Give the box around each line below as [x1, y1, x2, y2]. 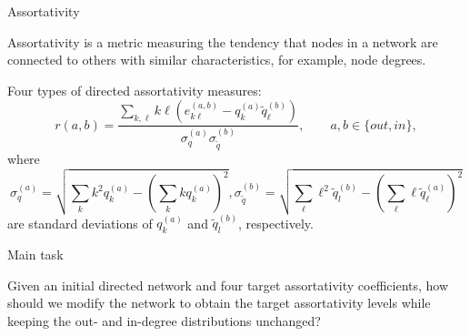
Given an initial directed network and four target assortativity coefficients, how [7, 275, 449, 294]
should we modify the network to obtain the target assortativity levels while [7, 293, 431, 312]
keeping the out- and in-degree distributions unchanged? [7, 311, 321, 331]
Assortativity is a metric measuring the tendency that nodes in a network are [7, 32, 438, 51]
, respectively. [237, 213, 314, 232]
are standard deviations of [7, 213, 153, 232]
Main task [7, 245, 64, 264]
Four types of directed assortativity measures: [7, 80, 262, 99]
